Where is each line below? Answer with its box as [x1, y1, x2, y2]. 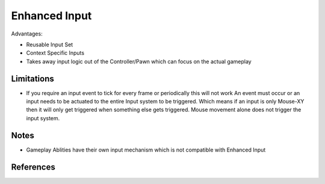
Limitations [11, 73, 54, 84]
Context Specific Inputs [26, 49, 84, 57]
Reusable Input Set [26, 41, 73, 48]
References [11, 162, 55, 172]
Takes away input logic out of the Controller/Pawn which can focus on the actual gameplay [26, 58, 252, 65]
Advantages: [11, 30, 43, 37]
